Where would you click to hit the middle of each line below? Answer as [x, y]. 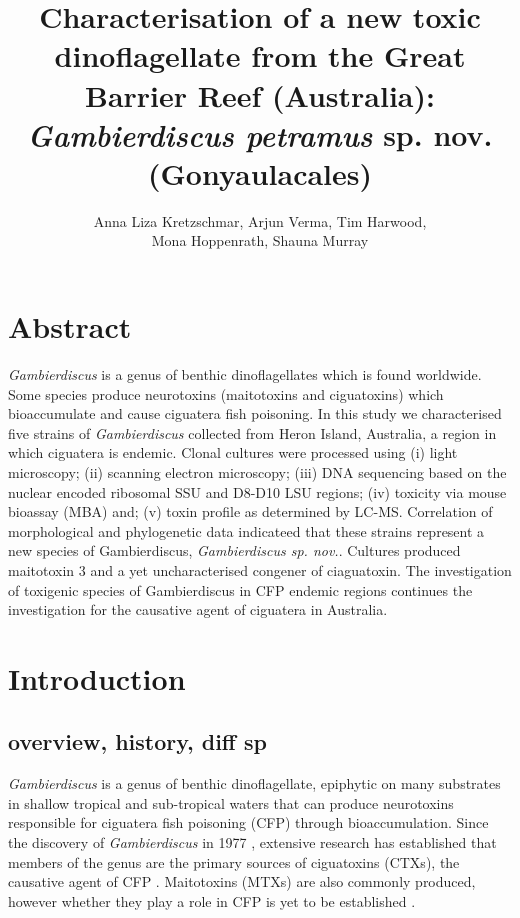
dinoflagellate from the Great [260, 55]
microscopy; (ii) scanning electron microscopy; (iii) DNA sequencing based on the [257, 471]
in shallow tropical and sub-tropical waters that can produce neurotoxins [231, 802]
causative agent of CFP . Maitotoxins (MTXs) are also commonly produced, [242, 881]
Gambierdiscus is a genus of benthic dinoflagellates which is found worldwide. [245, 374]
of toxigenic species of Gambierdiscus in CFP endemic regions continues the [240, 589]
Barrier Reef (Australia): [260, 94]
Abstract [70, 326]
